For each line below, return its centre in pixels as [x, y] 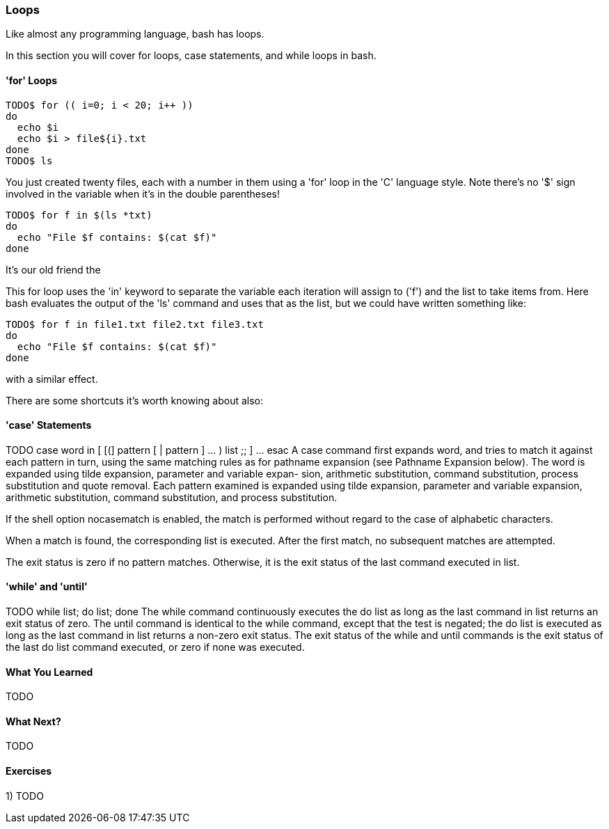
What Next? [33, 721]
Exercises [29, 771]
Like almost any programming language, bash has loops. [135, 34]
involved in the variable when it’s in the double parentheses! [143, 194]
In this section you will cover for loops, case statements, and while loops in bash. [191, 56]
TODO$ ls [29, 160]
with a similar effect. [52, 379]
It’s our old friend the [53, 269]
